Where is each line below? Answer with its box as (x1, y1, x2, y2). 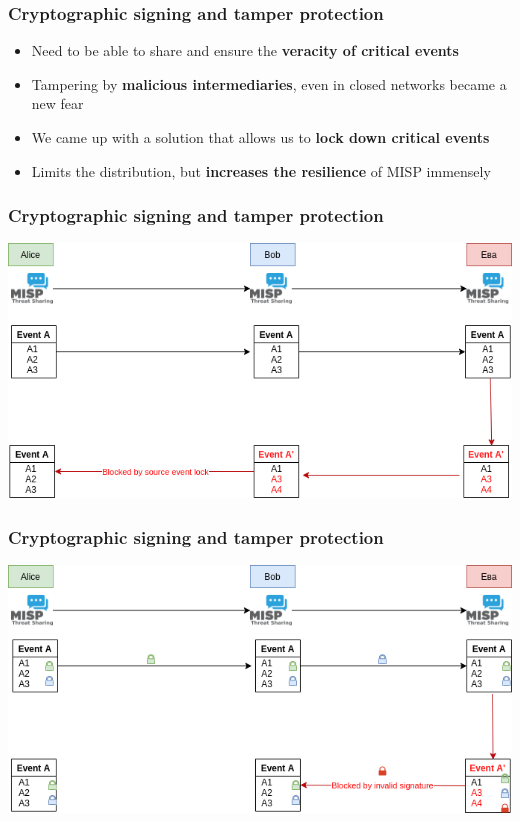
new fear (31, 93, 84, 114)
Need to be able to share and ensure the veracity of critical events (31, 40, 459, 61)
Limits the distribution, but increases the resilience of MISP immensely (31, 160, 491, 181)
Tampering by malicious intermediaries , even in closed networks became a (31, 73, 507, 94)
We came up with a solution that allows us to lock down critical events (31, 127, 490, 147)
